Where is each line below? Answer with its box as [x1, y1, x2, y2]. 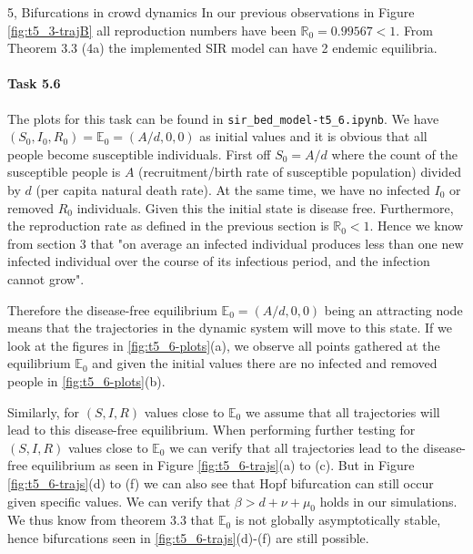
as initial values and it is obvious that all [199, 127, 428, 146]
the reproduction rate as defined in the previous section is [7, 216, 329, 235]
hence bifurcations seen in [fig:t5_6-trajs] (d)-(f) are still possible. [7, 528, 369, 547]
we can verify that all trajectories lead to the [169, 437, 419, 457]
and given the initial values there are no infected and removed [92, 354, 438, 373]
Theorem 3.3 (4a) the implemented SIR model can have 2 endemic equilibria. [7, 38, 438, 57]
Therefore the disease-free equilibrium [7, 300, 217, 319]
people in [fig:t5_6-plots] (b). [7, 371, 166, 390]
